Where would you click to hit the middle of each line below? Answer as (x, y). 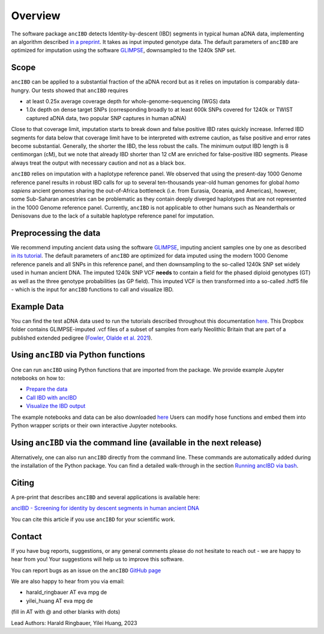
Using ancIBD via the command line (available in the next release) (136, 443)
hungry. (21, 90)
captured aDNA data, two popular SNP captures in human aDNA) (106, 118)
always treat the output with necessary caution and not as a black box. (98, 163)
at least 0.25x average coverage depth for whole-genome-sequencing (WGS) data (128, 102)
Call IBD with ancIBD (52, 397)
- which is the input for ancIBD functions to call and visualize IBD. (92, 289)
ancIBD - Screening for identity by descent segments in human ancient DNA (105, 508)
